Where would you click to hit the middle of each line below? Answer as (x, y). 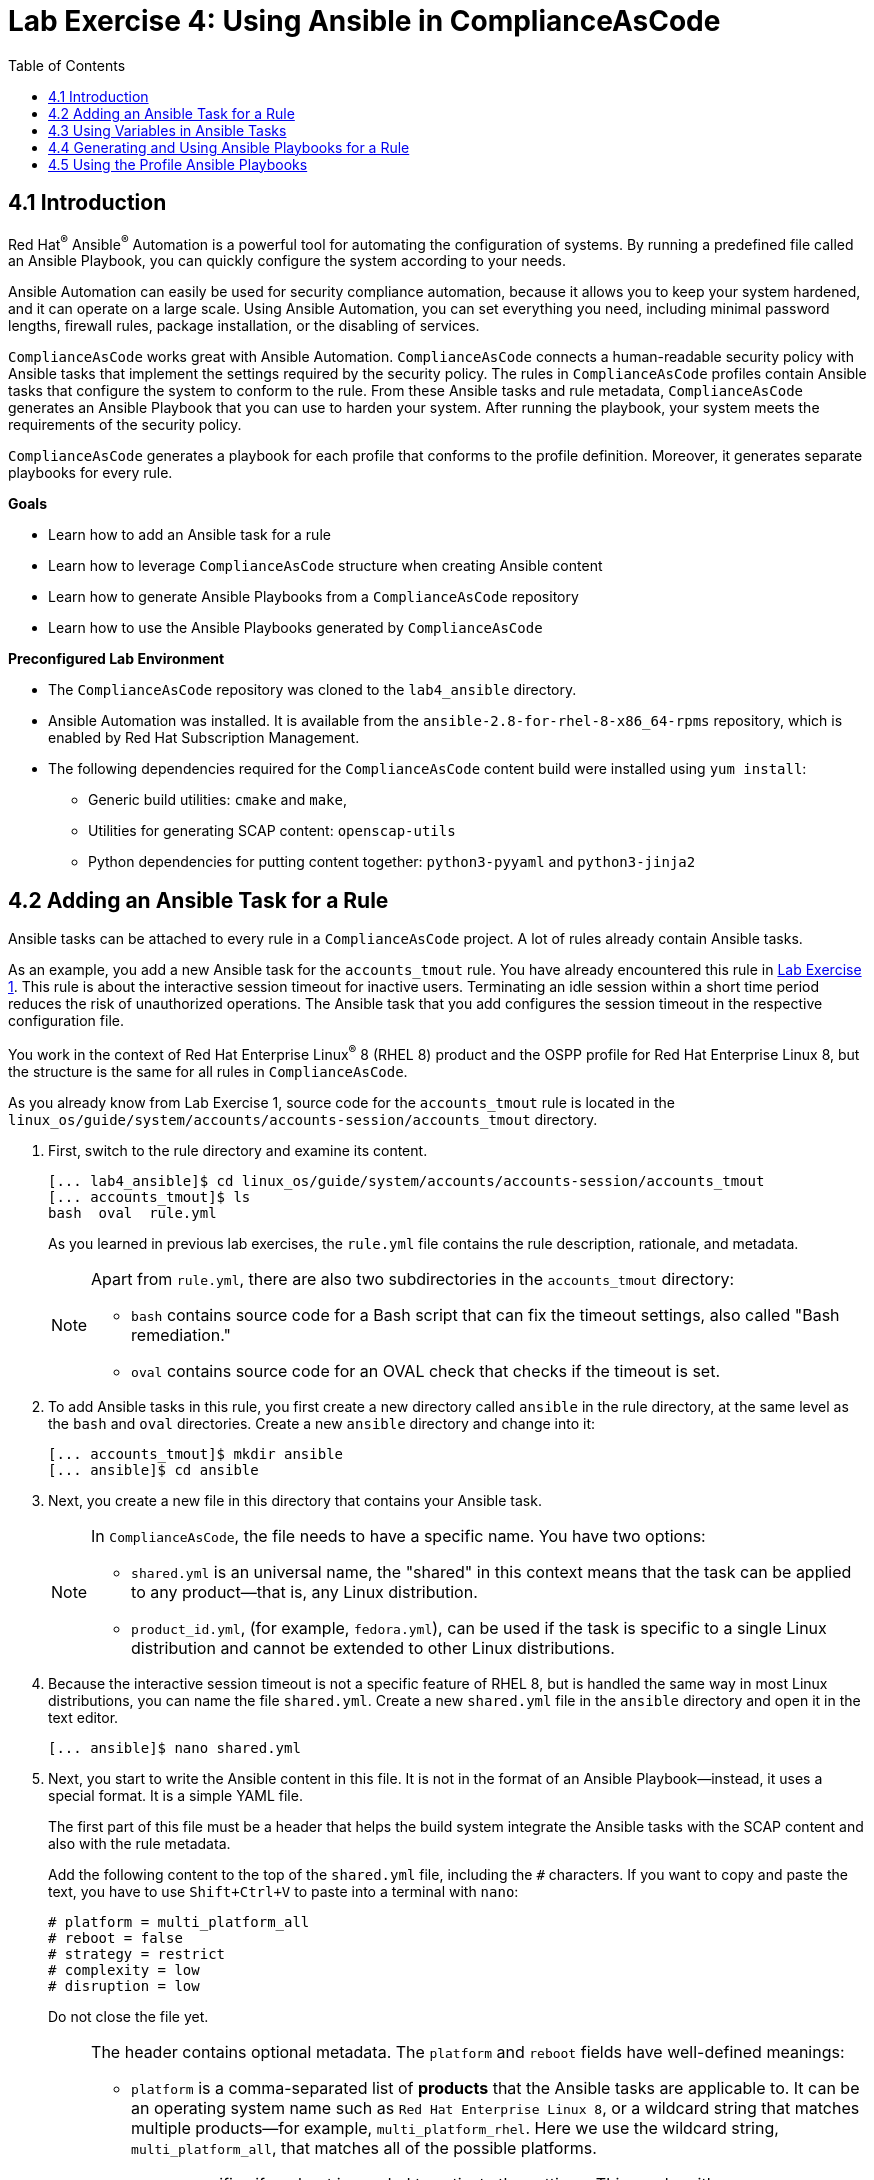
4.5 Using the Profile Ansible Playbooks (178, 164)
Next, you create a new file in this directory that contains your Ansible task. (295, 1500)
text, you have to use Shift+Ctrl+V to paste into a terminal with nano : (283, 1891)
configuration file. (66, 1021)
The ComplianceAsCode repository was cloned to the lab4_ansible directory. (312, 690)
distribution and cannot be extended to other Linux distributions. (373, 1647)
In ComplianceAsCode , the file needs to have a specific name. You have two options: (398, 1535)
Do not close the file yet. (128, 2016)
